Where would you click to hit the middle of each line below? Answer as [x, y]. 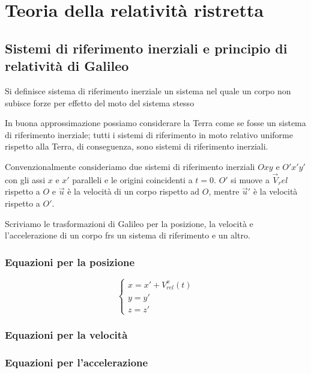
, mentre [224, 191]
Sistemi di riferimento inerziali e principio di [146, 48]
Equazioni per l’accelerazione [77, 362]
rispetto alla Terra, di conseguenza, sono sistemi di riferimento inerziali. [137, 146]
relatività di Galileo [67, 66]
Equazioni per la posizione [70, 262]
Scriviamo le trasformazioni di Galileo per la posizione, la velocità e [129, 223]
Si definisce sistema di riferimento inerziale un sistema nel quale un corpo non [148, 90]
